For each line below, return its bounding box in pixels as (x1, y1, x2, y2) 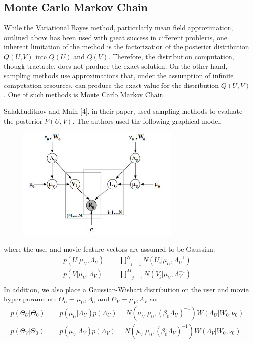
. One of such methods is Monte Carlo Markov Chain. (4, 89, 165, 100)
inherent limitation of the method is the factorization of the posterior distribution (4, 42, 249, 52)
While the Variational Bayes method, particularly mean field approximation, (4, 22, 233, 33)
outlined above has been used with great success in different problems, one (4, 32, 227, 42)
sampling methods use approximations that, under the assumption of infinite (4, 70, 234, 81)
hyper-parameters (4, 294, 57, 304)
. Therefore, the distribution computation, (108, 51, 234, 61)
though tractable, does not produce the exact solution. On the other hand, (4, 61, 228, 71)
